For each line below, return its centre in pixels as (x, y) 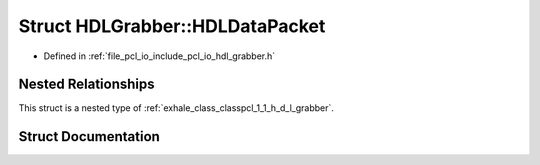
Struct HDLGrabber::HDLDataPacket (172, 26)
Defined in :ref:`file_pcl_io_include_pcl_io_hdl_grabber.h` (159, 56)
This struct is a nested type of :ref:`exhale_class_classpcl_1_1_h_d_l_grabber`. (176, 108)
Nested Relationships (86, 84)
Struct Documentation (89, 136)
